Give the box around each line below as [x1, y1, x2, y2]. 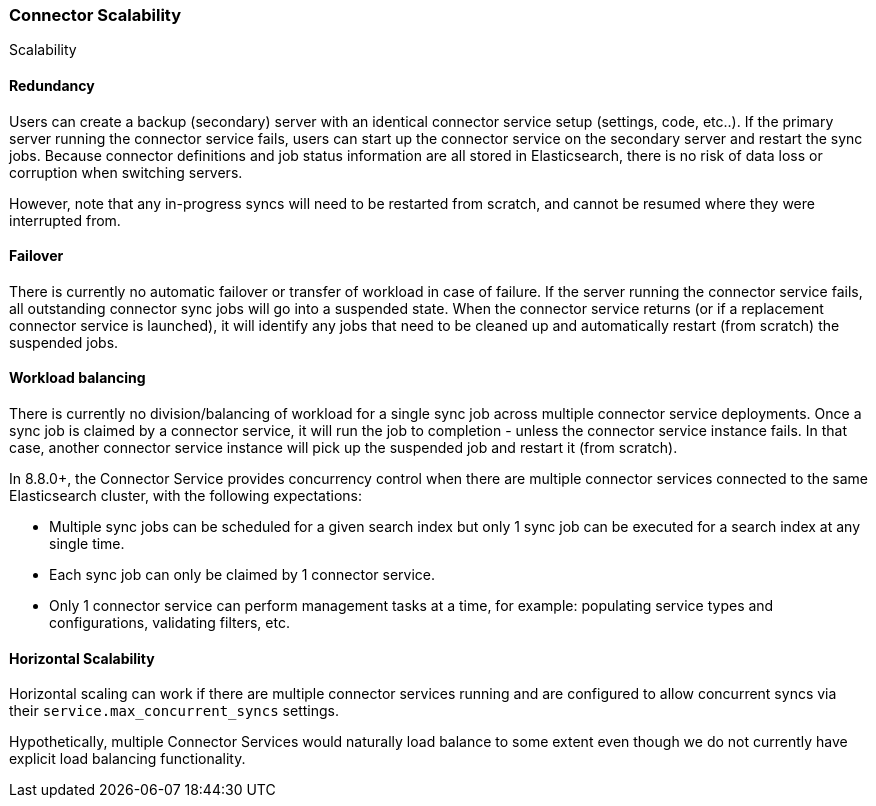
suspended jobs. [9, 333, 119, 351]
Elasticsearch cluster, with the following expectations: [9, 487, 362, 505]
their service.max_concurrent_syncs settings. [9, 702, 339, 720]
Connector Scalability [9, 5, 182, 25]
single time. [49, 535, 125, 553]
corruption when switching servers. [9, 163, 243, 181]
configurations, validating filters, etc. [49, 614, 290, 632]
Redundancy [9, 76, 95, 94]
